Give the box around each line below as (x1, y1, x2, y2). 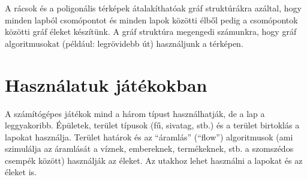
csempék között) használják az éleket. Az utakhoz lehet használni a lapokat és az (5, 154, 303, 166)
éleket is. (5, 166, 37, 178)
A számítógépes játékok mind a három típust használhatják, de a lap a (5, 107, 265, 119)
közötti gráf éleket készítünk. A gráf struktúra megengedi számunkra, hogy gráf (5, 25, 297, 38)
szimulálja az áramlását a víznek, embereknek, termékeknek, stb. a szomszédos (5, 142, 294, 155)
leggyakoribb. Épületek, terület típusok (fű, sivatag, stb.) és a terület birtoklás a (5, 119, 300, 131)
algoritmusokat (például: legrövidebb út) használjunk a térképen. (5, 37, 243, 49)
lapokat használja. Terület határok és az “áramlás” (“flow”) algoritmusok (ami (5, 130, 293, 143)
